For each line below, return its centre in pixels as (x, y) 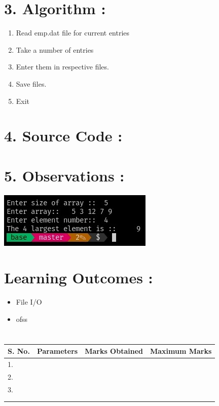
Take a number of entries (55, 49)
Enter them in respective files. (62, 67)
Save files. (31, 83)
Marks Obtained (114, 351)
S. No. (19, 351)
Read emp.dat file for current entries (73, 33)
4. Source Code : (63, 136)
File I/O (29, 302)
